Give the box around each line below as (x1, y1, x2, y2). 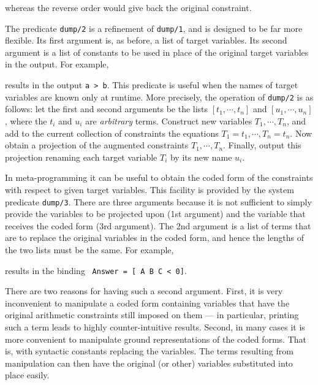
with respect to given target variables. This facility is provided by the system (5, 183, 294, 196)
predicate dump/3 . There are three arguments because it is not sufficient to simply (5, 195, 312, 208)
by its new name (170, 150, 232, 163)
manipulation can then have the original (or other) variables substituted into (5, 356, 293, 369)
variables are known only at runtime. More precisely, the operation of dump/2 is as (5, 90, 314, 103)
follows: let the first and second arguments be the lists (5, 102, 208, 115)
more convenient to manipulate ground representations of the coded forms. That (5, 332, 306, 345)
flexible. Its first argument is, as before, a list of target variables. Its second (5, 34, 287, 47)
